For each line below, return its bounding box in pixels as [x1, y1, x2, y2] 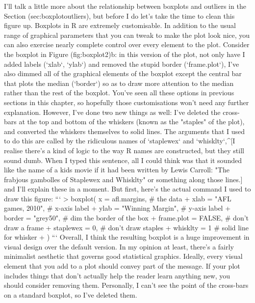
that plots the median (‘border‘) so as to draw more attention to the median [4, 78, 234, 88]
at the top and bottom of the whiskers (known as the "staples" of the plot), [19, 116, 245, 127]
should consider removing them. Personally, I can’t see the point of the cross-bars [4, 280, 249, 290]
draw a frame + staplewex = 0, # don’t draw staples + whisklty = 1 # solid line [4, 222, 249, 232]
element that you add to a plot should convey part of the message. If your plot [4, 261, 240, 271]
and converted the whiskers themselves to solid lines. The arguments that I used [4, 126, 245, 136]
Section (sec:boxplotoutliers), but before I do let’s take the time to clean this [4, 10, 235, 21]
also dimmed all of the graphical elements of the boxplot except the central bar [4, 68, 242, 79]
